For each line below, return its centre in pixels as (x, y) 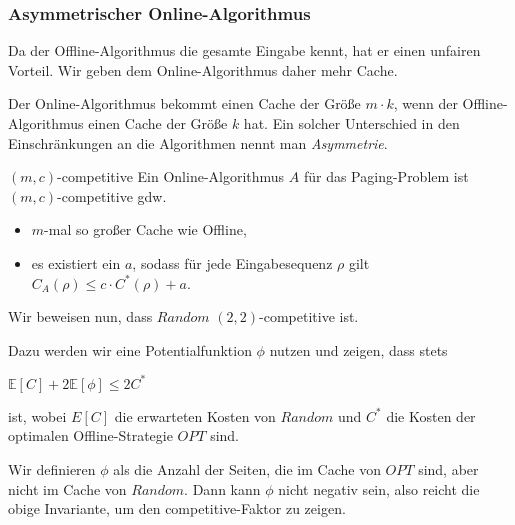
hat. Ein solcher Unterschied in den (351, 123)
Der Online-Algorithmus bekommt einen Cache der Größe (184, 103)
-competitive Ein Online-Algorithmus (171, 176)
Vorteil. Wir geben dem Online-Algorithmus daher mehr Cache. (203, 69)
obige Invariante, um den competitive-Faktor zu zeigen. (177, 508)
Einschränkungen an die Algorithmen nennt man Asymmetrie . (198, 142)
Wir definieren (52, 469)
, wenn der (425, 103)
